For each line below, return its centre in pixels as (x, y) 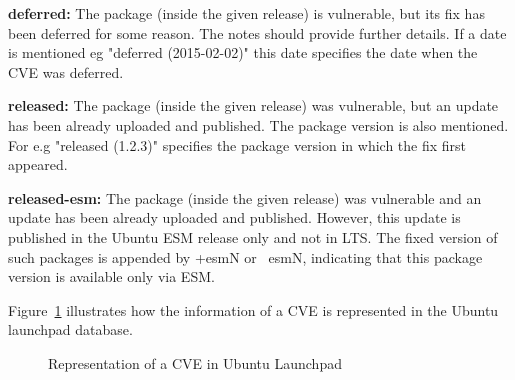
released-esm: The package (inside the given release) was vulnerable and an (245, 197)
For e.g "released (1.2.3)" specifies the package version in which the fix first (237, 144)
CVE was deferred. (66, 71)
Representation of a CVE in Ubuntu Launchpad (195, 362)
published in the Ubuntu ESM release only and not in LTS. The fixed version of (253, 236)
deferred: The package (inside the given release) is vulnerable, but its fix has (246, 13)
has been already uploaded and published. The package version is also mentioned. (258, 124)
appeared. (38, 164)
